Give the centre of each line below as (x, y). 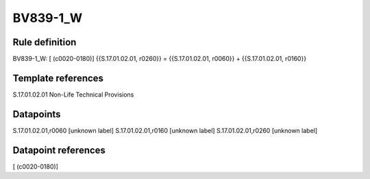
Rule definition (45, 42)
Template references (58, 78)
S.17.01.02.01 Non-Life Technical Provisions (73, 94)
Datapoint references (59, 150)
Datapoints (37, 114)
